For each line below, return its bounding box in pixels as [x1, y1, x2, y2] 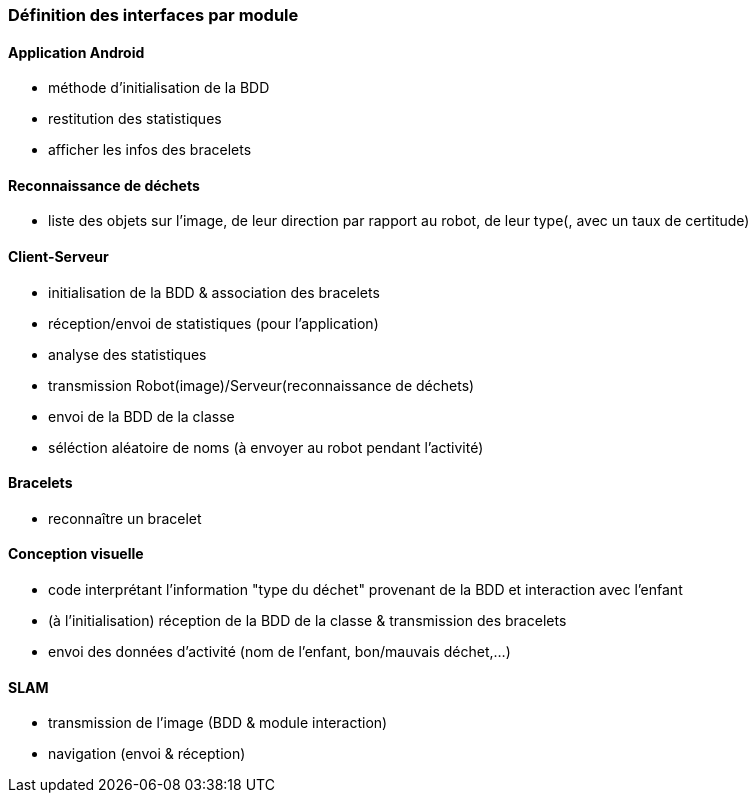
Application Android [8, 43, 145, 61]
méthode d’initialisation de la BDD [48, 79, 270, 97]
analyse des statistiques [48, 345, 207, 363]
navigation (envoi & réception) [48, 745, 246, 763]
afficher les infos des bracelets [48, 141, 252, 159]
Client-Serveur [8, 248, 109, 266]
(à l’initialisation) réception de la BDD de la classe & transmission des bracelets [48, 612, 567, 630]
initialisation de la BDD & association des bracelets [48, 283, 380, 301]
